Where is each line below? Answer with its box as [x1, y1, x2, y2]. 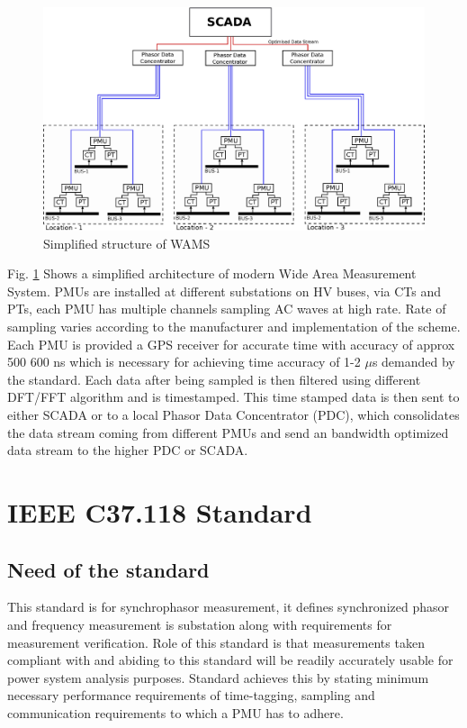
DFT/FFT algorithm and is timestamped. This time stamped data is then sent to [7, 387, 460, 406]
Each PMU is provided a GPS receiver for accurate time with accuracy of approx [7, 334, 455, 353]
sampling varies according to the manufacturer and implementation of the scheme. [7, 316, 461, 335]
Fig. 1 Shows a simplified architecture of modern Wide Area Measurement [7, 264, 417, 283]
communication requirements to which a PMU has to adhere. [7, 703, 344, 722]
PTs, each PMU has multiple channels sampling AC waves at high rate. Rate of [7, 299, 446, 318]
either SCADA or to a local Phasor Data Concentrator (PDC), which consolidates [7, 405, 460, 423]
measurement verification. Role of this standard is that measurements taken [7, 632, 425, 651]
